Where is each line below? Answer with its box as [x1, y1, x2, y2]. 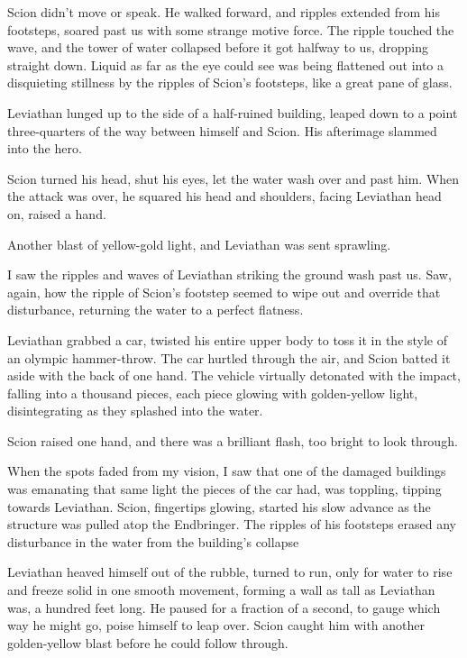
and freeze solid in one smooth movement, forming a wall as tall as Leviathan [7, 580, 435, 599]
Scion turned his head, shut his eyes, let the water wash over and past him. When [7, 169, 460, 187]
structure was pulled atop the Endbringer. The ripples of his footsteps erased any [7, 515, 456, 534]
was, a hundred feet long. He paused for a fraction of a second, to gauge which [7, 598, 441, 617]
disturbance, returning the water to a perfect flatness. [7, 300, 304, 319]
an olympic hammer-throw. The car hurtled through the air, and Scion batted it [7, 348, 451, 367]
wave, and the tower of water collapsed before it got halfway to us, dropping [7, 38, 428, 57]
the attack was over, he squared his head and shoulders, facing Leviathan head [7, 187, 442, 206]
